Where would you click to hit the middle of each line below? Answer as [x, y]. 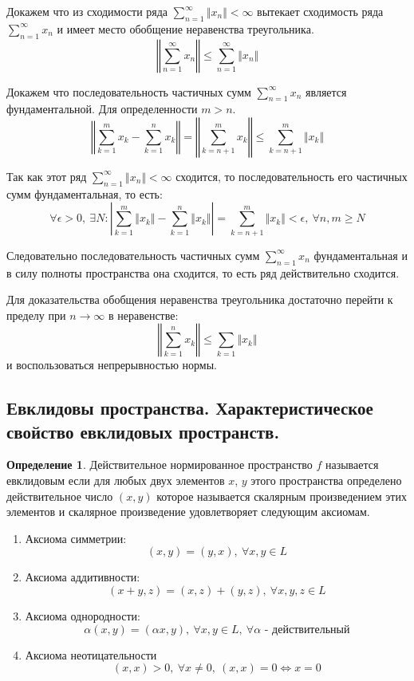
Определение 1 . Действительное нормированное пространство [160, 464]
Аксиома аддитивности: [83, 577]
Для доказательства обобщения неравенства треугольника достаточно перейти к [200, 299]
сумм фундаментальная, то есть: [85, 193]
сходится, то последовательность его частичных [292, 176]
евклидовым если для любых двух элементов [116, 480]
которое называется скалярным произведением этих [282, 496]
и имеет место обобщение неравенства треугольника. [185, 28]
